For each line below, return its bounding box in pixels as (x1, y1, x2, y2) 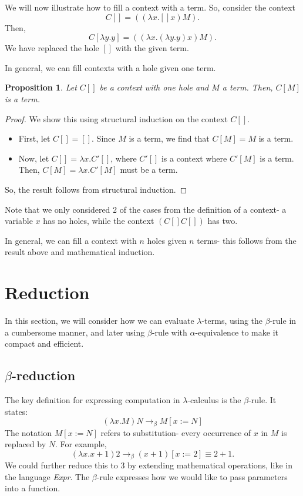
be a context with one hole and (99, 81, 209, 93)
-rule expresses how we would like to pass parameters (96, 470, 288, 482)
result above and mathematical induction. (5, 246, 155, 258)
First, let (18, 132, 51, 145)
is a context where (161, 152, 227, 164)
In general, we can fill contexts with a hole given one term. (5, 61, 216, 73)
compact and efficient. (5, 337, 84, 350)
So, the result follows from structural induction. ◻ (5, 183, 187, 195)
